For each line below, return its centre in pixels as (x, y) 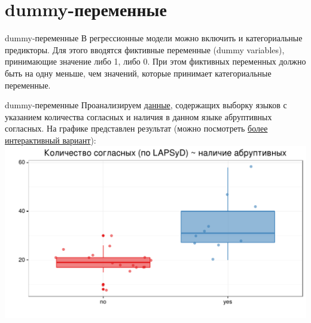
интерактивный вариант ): (51, 140)
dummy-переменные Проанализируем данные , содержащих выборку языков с (146, 105)
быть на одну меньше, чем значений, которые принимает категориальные (138, 73)
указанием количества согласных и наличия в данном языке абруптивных (138, 116)
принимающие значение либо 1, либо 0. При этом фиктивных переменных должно (155, 61)
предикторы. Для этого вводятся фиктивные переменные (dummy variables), (145, 49)
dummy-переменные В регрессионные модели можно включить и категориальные (154, 38)
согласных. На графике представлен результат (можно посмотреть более (136, 128)
